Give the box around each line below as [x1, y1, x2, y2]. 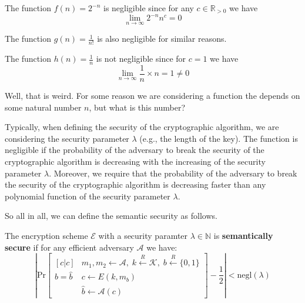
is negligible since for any [103, 2, 194, 14]
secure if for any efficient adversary [5, 241, 134, 253]
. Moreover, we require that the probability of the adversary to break [49, 167, 297, 179]
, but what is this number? [89, 101, 186, 113]
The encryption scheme [5, 229, 88, 241]
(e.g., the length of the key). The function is [139, 132, 298, 144]
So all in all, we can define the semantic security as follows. [5, 209, 217, 222]
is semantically [213, 229, 273, 241]
